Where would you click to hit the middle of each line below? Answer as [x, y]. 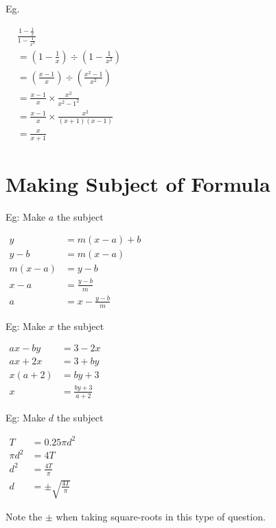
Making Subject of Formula [138, 183]
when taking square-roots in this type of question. [161, 517]
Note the [24, 517]
